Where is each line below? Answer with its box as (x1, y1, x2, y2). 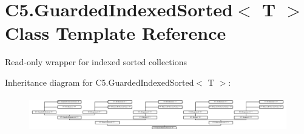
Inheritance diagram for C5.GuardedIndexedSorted (5, 75, 194, 88)
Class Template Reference (5, 21, 226, 45)
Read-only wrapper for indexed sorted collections (5, 56, 187, 68)
